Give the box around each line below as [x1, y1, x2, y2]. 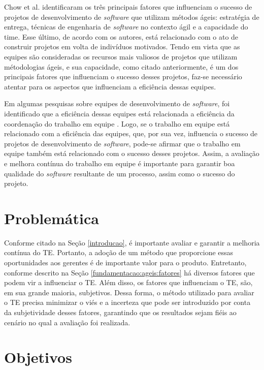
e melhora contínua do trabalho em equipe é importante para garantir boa [4, 158, 235, 168]
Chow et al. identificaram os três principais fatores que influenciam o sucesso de [4, 2, 252, 12]
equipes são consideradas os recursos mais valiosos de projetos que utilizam [4, 51, 238, 61]
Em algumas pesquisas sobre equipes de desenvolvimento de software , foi [4, 98, 230, 109]
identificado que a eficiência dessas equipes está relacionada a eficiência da [4, 108, 235, 118]
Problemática [4, 207, 99, 228]
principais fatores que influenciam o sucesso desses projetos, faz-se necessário [4, 71, 242, 82]
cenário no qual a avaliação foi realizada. [4, 317, 130, 327]
